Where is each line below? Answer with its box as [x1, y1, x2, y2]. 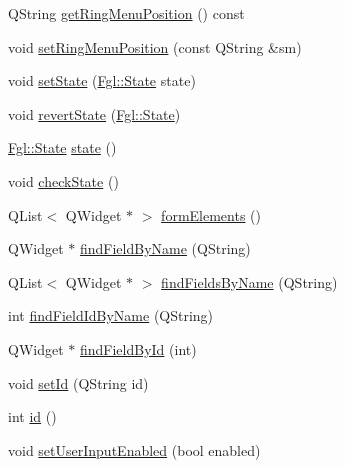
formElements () [161, 204, 261, 225]
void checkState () [8, 170, 119, 191]
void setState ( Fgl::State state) [8, 70, 196, 91]
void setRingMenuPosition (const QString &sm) [8, 36, 302, 57]
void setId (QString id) [8, 372, 149, 393]
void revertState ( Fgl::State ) [8, 103, 181, 124]
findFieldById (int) [79, 338, 197, 359]
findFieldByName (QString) [79, 238, 251, 259]
